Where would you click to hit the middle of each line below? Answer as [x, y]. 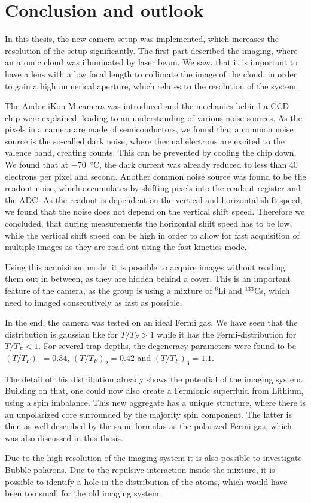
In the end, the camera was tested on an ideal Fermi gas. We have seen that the [151, 322]
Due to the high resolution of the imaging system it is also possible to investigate [153, 458]
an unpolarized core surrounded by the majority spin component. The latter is [149, 414]
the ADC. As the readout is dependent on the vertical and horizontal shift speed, [154, 199]
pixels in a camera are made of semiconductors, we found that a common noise [149, 129]
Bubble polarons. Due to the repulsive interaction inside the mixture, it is [140, 469]
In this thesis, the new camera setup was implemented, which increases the [142, 39]
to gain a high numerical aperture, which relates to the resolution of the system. [152, 85]
